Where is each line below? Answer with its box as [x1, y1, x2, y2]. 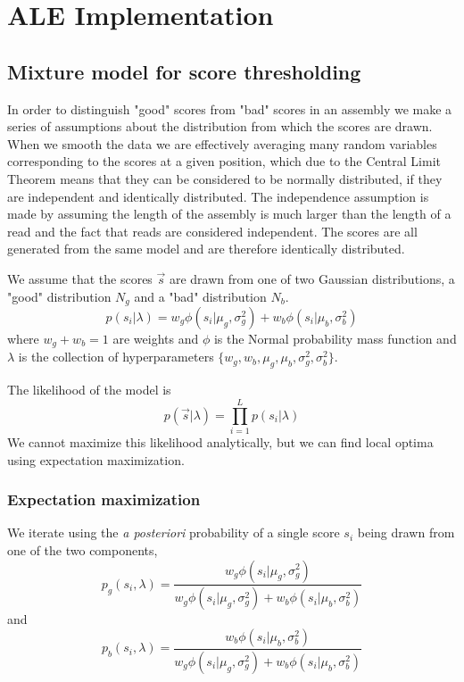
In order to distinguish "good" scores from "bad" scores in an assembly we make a [7, 99, 452, 118]
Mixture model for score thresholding [7, 57, 361, 85]
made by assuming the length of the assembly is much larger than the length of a [7, 204, 452, 223]
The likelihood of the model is [7, 380, 171, 399]
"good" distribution [7, 287, 112, 305]
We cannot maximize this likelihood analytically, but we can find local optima [7, 432, 434, 451]
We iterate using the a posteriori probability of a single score [7, 523, 340, 542]
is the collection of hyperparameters [18, 347, 214, 366]
